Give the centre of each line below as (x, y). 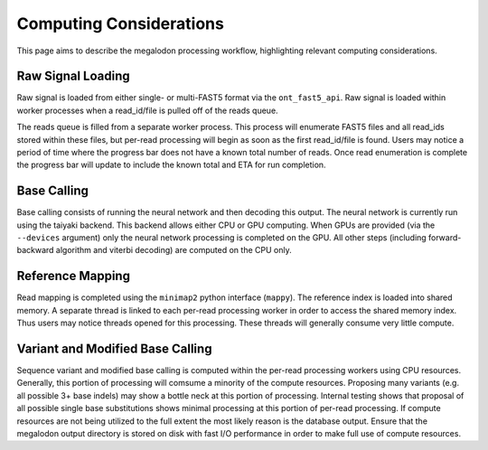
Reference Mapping (74, 276)
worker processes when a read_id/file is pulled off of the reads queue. (148, 110)
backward (35, 250)
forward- (445, 238)
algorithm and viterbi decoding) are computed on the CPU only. (174, 250)
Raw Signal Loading (73, 76)
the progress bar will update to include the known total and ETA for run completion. (171, 165)
